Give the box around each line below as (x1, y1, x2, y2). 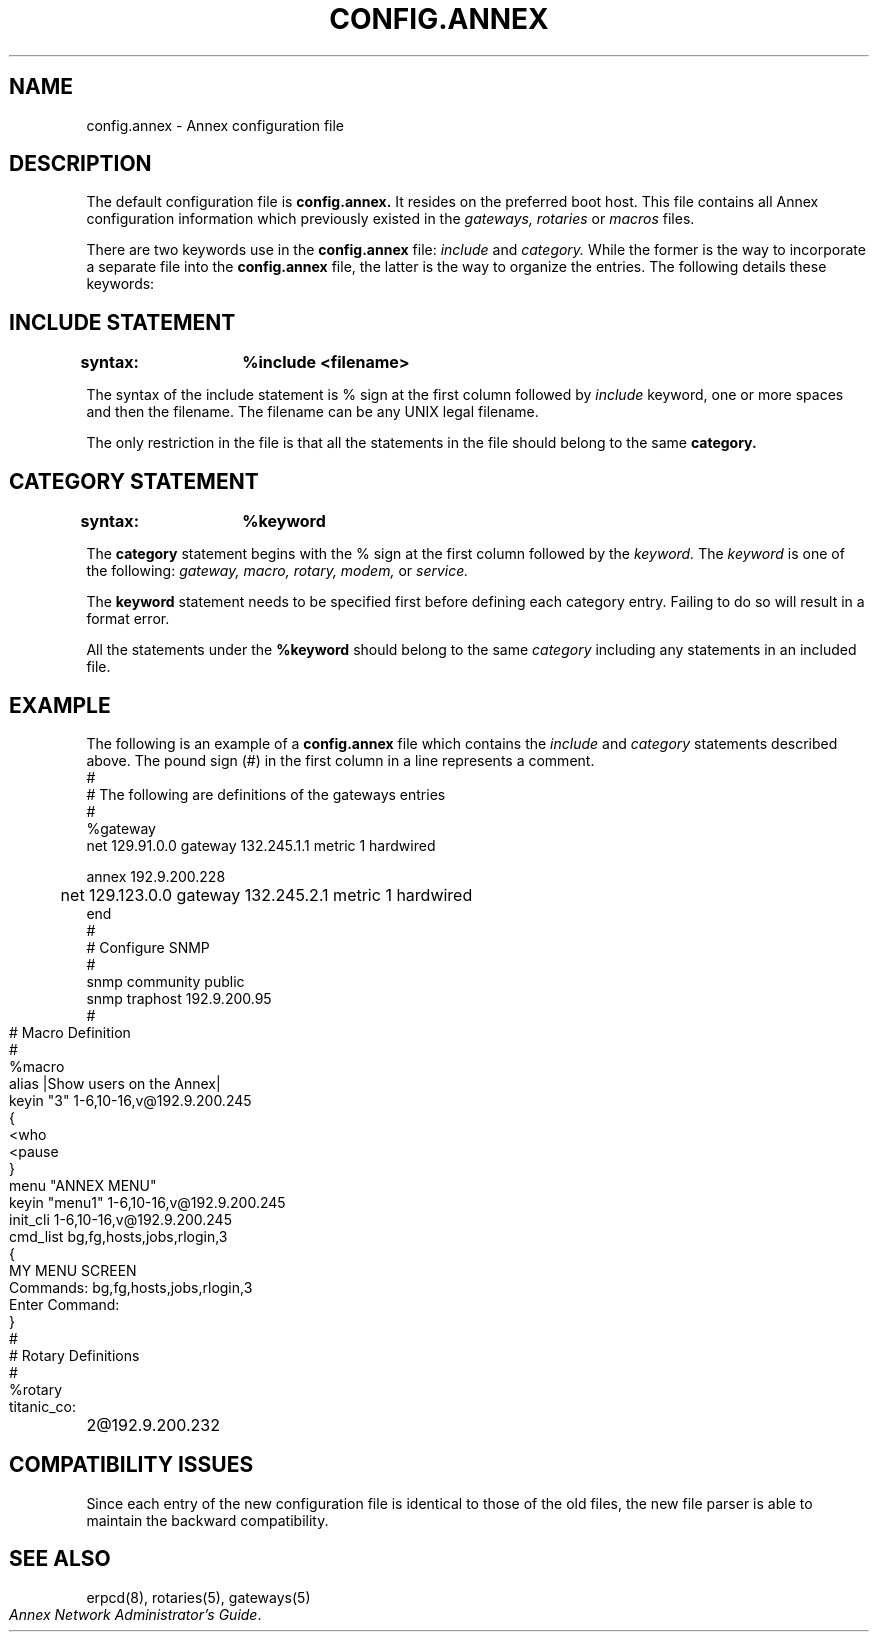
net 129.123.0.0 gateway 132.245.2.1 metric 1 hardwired (60, 884, 473, 905)
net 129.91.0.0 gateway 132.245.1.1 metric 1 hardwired (86, 836, 436, 854)
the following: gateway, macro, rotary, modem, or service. (86, 562, 469, 580)
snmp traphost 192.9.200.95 (86, 989, 272, 1007)
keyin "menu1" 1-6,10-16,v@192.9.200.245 (9, 1193, 286, 1211)
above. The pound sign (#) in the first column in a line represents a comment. (86, 751, 595, 769)
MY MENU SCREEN (9, 1261, 137, 1279)
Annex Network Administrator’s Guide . (9, 1605, 262, 1623)
